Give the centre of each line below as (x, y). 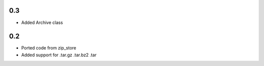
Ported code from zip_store (49, 48)
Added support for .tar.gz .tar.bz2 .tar (59, 55)
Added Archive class (42, 22)
